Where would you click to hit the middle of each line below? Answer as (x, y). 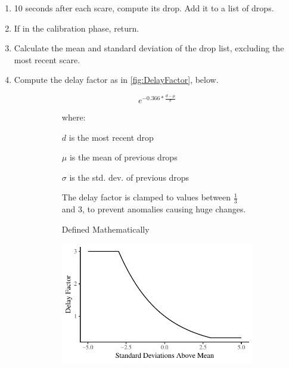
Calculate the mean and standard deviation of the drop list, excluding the (149, 48)
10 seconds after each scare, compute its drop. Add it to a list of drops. (144, 8)
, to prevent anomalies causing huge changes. (164, 209)
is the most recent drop (111, 137)
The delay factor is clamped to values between (146, 197)
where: (74, 117)
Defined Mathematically (105, 229)
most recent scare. (47, 59)
